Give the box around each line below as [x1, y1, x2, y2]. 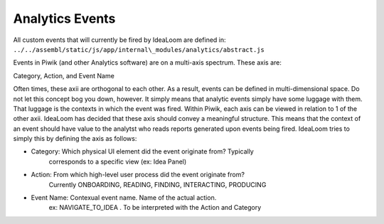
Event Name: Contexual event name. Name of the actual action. [31, 193, 217, 202]
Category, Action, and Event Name [13, 71, 115, 80]
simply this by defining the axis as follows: [13, 134, 137, 143]
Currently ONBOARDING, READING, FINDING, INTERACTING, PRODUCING [48, 180, 267, 188]
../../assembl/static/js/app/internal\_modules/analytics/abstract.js [13, 46, 265, 53]
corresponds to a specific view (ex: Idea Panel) [48, 157, 187, 166]
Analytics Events [13, 11, 116, 26]
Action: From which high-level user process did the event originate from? [31, 171, 245, 179]
